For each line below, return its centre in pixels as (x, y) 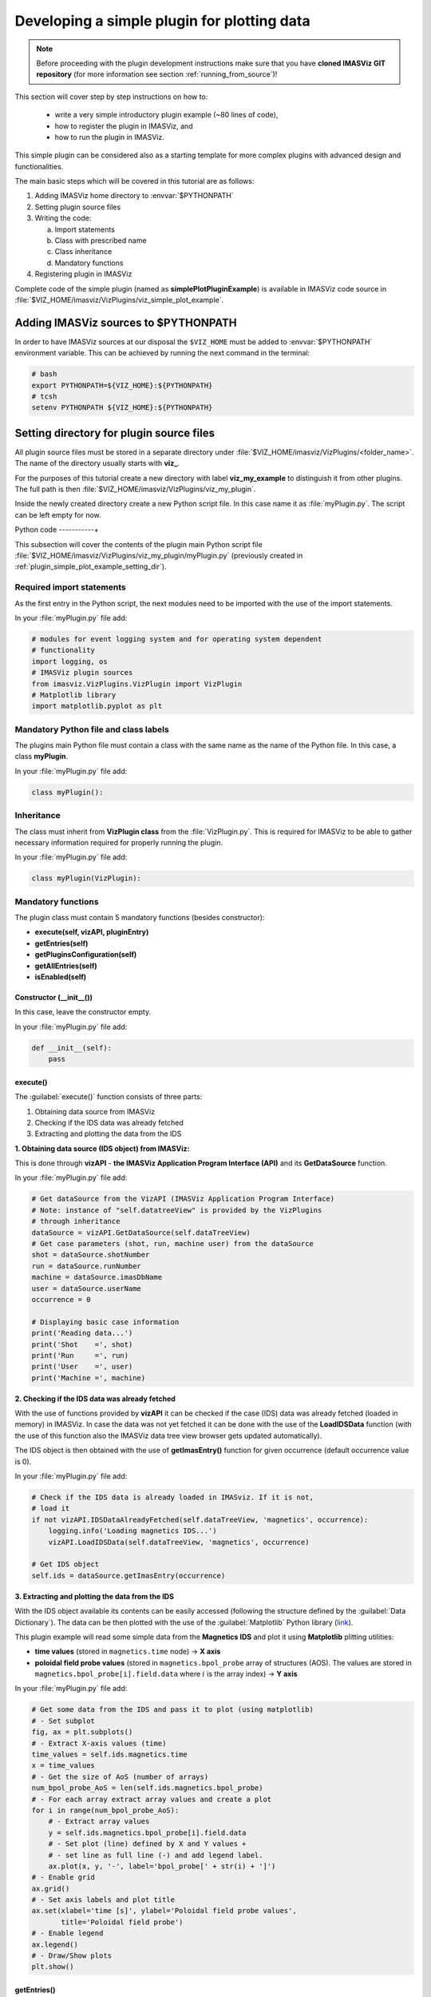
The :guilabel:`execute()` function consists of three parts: (109, 1097)
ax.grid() (51, 1888)
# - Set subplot (63, 1721)
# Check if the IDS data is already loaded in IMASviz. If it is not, (173, 1497)
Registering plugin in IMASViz (83, 274)
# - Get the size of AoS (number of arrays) (120, 1777)
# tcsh (44, 397)
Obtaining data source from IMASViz (95, 1111)
